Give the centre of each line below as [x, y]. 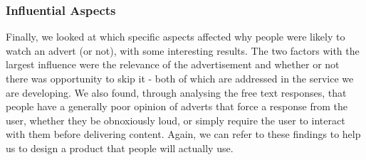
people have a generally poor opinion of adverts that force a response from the [177, 106]
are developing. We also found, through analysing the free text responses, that [176, 92]
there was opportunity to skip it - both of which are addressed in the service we [180, 78]
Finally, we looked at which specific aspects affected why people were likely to [176, 37]
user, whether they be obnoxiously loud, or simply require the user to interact [176, 120]
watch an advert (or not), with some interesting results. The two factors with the [183, 50]
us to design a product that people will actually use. [120, 148]
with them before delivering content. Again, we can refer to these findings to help [183, 134]
